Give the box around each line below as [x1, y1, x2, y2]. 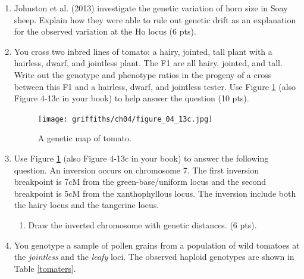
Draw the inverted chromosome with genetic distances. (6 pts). [28, 218, 257, 231]
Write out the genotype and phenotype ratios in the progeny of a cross [14, 68, 272, 80]
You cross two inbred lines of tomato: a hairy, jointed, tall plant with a [14, 45, 272, 57]
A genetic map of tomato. [37, 132, 131, 144]
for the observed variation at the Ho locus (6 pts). [14, 25, 196, 38]
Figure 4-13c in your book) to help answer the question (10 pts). [14, 92, 249, 104]
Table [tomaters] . [14, 262, 76, 274]
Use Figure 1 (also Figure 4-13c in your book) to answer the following [14, 152, 269, 164]
